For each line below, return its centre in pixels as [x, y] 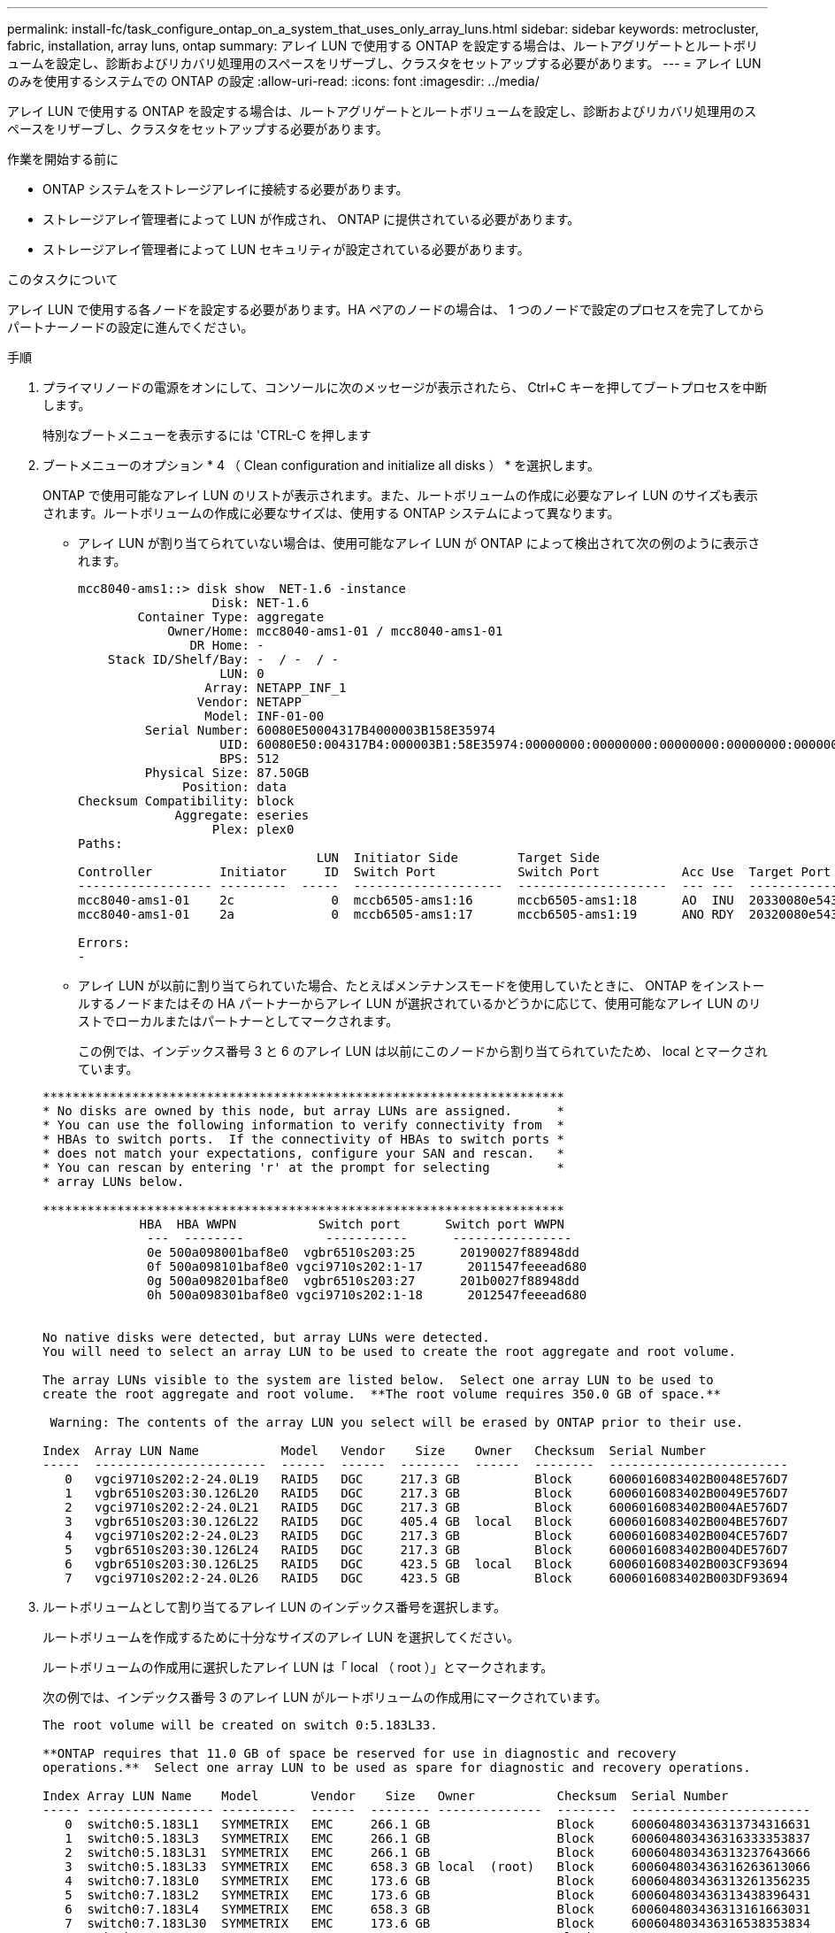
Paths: [100, 843]
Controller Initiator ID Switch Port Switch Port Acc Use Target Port [455, 872]
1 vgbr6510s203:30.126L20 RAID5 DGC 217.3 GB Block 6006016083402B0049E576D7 [426, 1493]
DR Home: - [227, 645]
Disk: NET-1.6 [260, 603]
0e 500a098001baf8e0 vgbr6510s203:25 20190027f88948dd [363, 1252]
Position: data [235, 787]
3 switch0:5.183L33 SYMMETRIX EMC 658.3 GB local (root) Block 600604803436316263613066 [438, 1867]
